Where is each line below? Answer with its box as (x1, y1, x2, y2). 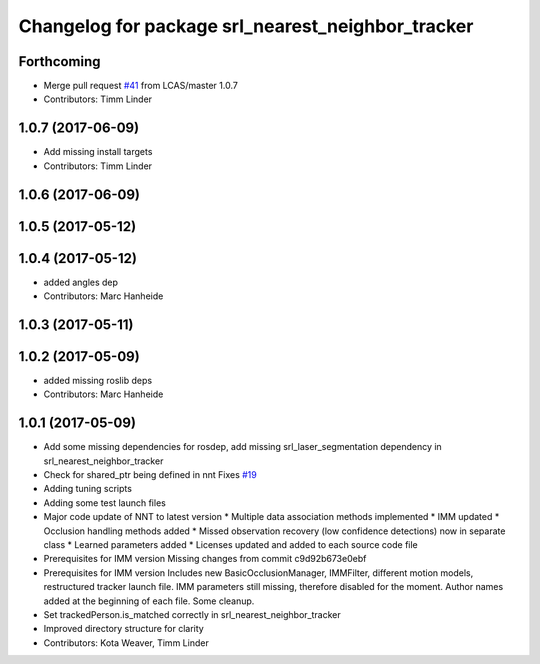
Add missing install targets (43, 146, 153, 158)
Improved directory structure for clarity (43, 623, 204, 635)
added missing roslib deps (43, 375, 153, 386)
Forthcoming (18, 53, 101, 70)
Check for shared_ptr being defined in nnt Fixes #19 (43, 469, 257, 481)
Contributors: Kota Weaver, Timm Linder (43, 636, 209, 649)
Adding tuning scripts (43, 483, 132, 495)
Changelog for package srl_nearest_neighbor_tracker (18, 15, 474, 37)
